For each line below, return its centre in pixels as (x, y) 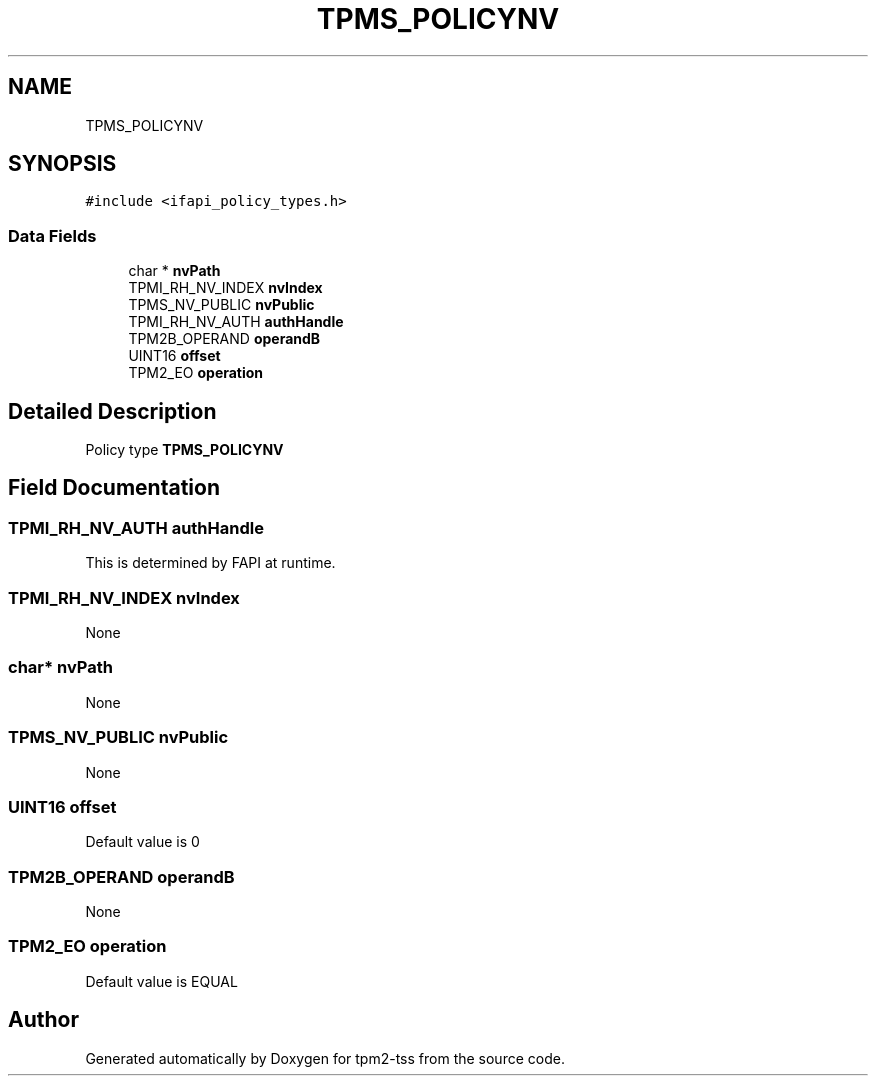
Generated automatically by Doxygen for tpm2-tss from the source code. (325, 1058)
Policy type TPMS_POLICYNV (184, 450)
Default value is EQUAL (161, 981)
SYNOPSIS (62, 164)
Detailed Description (112, 411)
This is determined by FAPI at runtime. (210, 563)
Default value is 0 (142, 842)
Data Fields (52, 235)
